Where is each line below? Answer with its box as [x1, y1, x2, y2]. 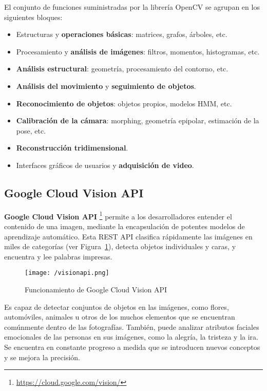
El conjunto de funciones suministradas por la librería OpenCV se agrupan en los [4, 2, 260, 12]
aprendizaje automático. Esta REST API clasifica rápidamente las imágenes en [4, 231, 253, 241]
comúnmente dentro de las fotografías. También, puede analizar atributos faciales [4, 321, 259, 332]
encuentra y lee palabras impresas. [4, 251, 112, 262]
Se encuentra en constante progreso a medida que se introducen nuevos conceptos [4, 341, 260, 352]
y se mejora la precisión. [4, 351, 80, 362]
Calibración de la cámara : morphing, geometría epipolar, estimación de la [16, 115, 259, 126]
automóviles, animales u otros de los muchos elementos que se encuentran [4, 311, 235, 322]
